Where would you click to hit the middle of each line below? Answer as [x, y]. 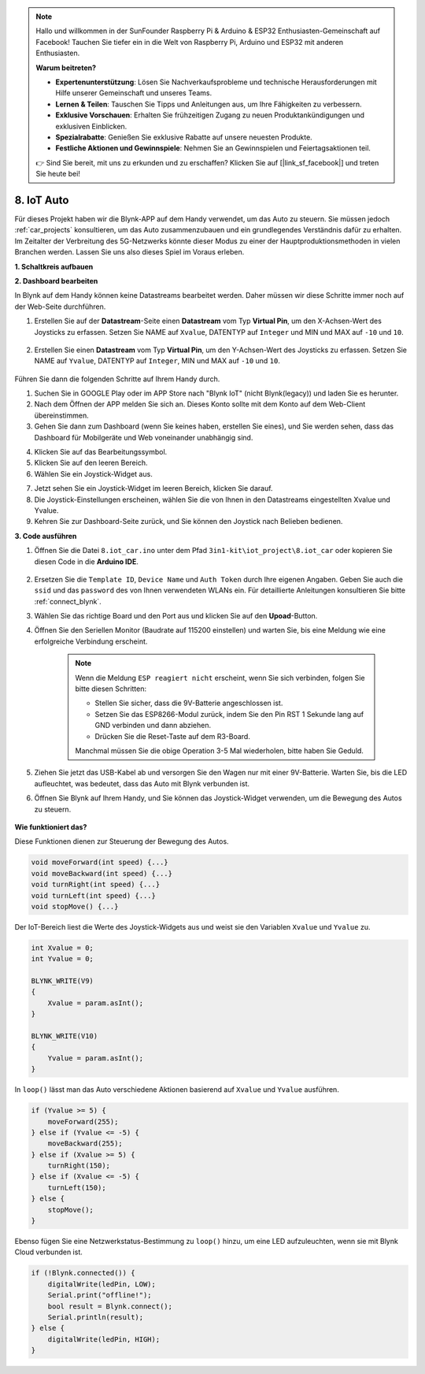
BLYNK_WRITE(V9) [63, 981]
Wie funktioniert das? [51, 826]
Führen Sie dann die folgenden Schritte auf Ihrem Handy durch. [117, 379]
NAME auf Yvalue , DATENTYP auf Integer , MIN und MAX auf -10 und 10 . [157, 361]
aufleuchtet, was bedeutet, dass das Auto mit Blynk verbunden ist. [142, 783]
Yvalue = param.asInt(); [96, 1058]
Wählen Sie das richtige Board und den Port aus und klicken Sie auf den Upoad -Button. [176, 616]
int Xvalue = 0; [63, 948]
